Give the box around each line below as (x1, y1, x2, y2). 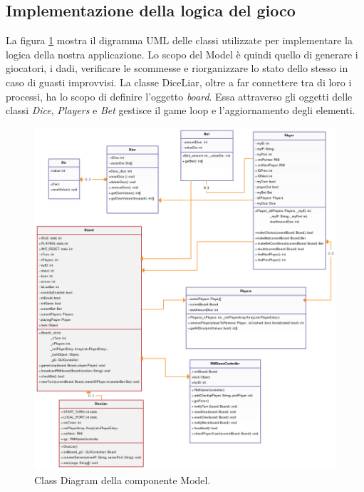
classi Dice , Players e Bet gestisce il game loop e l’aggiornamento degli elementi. (6, 103, 355, 118)
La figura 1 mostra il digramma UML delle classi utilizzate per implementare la (6, 33, 353, 48)
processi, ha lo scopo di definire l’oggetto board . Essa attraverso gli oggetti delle (6, 88, 353, 103)
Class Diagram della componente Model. (34, 472, 211, 487)
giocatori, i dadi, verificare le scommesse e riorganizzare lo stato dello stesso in (6, 61, 348, 76)
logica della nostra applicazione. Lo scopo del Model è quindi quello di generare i (6, 46, 358, 61)
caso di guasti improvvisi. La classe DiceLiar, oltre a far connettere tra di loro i (6, 74, 352, 89)
